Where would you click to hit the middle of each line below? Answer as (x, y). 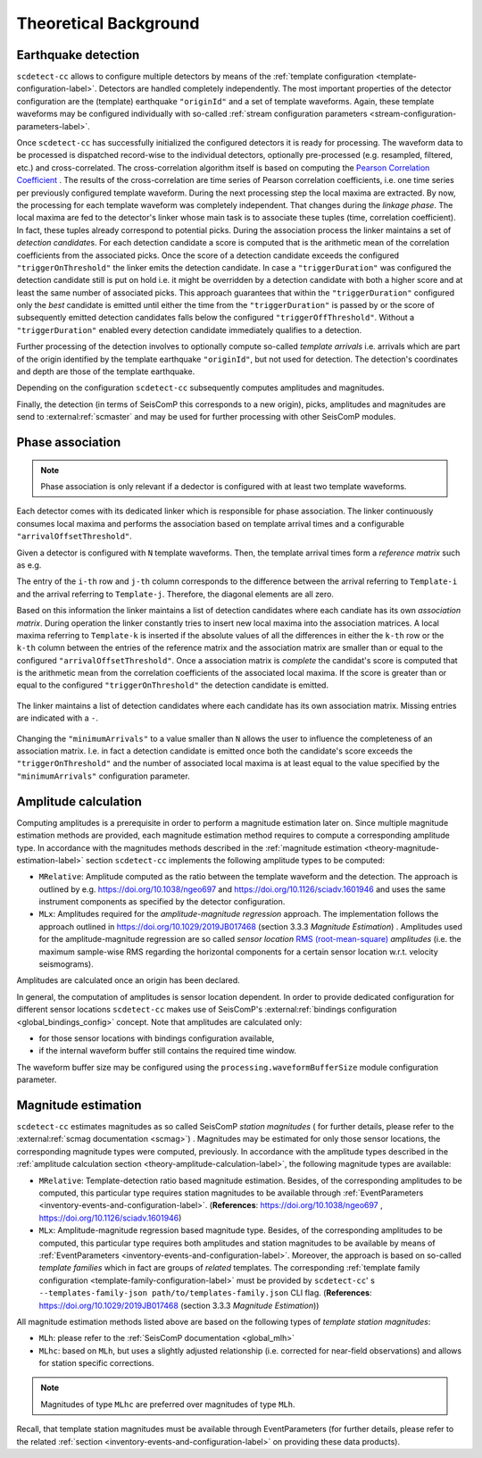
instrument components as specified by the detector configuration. (162, 902)
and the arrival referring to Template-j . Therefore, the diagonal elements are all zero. (175, 594)
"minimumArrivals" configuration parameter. (104, 776)
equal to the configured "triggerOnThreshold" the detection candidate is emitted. (173, 685)
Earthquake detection (78, 55)
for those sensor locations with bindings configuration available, (157, 1038)
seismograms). (66, 964)
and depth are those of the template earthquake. (106, 371)
